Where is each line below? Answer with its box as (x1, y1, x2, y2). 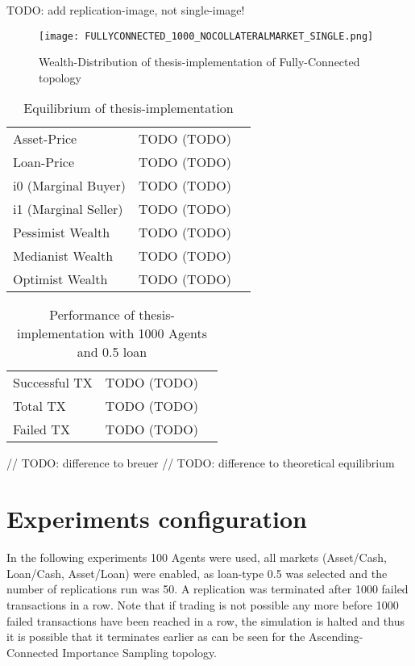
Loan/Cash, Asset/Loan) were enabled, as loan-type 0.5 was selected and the (6, 564, 388, 581)
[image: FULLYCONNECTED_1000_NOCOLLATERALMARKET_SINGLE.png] (39, 30, 374, 42)
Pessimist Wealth (13, 223, 110, 242)
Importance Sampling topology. (62, 643, 218, 660)
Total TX (13, 396, 66, 416)
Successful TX (13, 373, 93, 392)
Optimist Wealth (13, 270, 108, 289)
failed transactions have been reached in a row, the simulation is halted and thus (6, 612, 405, 629)
